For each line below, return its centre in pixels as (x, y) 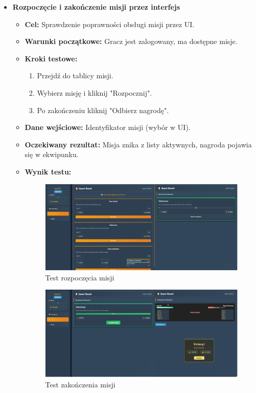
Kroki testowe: (51, 58)
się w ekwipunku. (52, 154)
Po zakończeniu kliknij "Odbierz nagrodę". (103, 110)
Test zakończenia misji (80, 384)
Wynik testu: (48, 171)
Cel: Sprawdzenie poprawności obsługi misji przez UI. (110, 24)
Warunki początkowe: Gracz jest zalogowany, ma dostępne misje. (131, 41)
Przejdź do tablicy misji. (75, 75)
